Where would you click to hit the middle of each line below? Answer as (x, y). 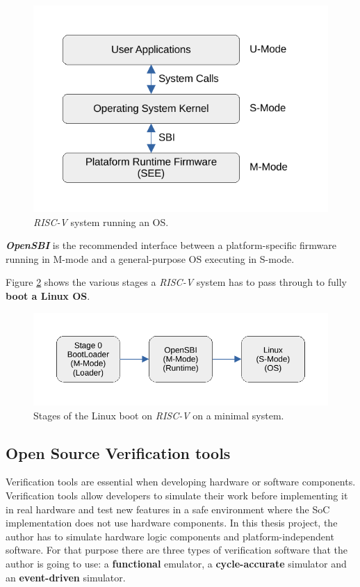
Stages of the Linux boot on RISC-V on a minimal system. (159, 415)
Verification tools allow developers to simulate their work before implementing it (177, 495)
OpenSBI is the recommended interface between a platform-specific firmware (171, 245)
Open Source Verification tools (118, 452)
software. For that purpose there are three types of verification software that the (177, 550)
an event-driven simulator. (66, 577)
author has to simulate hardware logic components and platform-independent (170, 536)
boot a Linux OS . (48, 295)
